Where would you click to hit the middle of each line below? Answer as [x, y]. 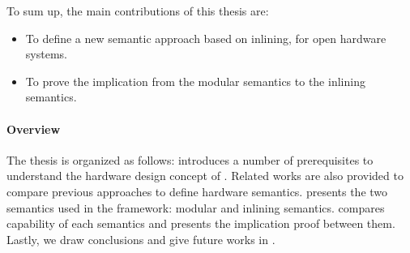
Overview [34, 129]
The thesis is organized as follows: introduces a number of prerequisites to [190, 159]
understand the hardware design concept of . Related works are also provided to [205, 176]
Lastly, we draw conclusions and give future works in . [141, 239]
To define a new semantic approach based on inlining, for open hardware [206, 38]
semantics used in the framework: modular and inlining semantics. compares [196, 207]
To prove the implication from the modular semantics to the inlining [195, 81]
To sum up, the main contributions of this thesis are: [138, 11]
